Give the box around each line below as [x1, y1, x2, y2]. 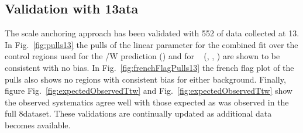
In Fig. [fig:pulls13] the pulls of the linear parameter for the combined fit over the [5, 38, 298, 50]
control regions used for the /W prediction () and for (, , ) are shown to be [5, 50, 280, 62]
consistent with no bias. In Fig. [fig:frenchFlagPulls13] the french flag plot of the [5, 61, 294, 73]
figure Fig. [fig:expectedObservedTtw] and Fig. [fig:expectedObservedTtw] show [5, 84, 292, 97]
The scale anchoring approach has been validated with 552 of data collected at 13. [5, 27, 299, 39]
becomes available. [5, 118, 71, 131]
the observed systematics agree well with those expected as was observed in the [5, 96, 289, 108]
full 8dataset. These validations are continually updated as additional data [5, 107, 272, 120]
